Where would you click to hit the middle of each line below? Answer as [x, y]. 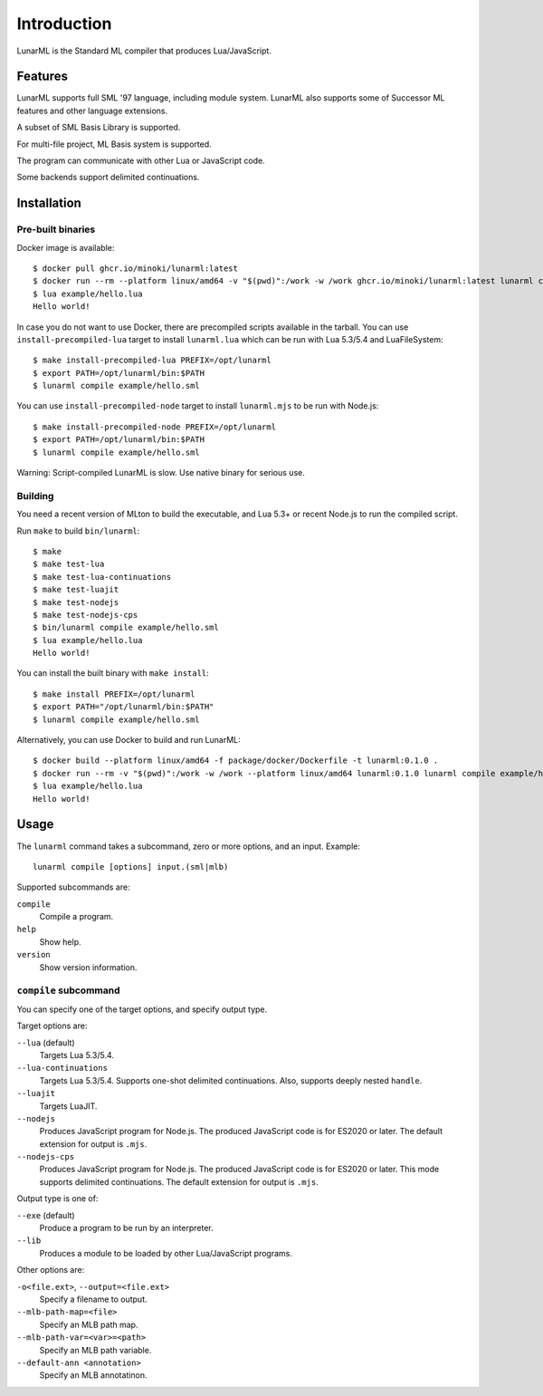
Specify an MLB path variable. [95, 1350]
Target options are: [52, 1026]
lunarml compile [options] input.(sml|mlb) [131, 866]
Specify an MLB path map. [89, 1324]
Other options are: [51, 1270]
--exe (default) [46, 1215]
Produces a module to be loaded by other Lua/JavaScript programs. [166, 1253]
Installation [49, 203]
